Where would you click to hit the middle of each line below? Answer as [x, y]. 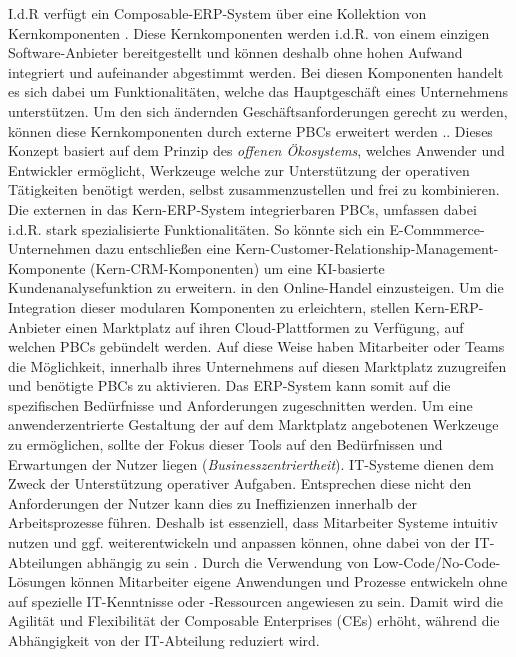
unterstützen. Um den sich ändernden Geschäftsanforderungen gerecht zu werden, [258, 110]
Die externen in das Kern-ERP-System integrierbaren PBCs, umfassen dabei [242, 208]
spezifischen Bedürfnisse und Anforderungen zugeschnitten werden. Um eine [240, 404]
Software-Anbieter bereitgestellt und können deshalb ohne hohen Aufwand [235, 52]
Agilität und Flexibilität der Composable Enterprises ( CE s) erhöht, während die [254, 620]
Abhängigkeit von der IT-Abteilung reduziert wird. [164, 640]
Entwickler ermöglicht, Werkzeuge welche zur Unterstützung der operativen [239, 169]
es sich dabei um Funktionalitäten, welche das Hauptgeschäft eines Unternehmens [258, 91]
